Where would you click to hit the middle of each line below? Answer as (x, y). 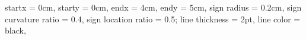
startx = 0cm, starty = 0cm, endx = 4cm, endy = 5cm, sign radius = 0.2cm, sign (153, 7)
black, (15, 30)
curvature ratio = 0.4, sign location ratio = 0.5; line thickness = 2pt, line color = (153, 19)
